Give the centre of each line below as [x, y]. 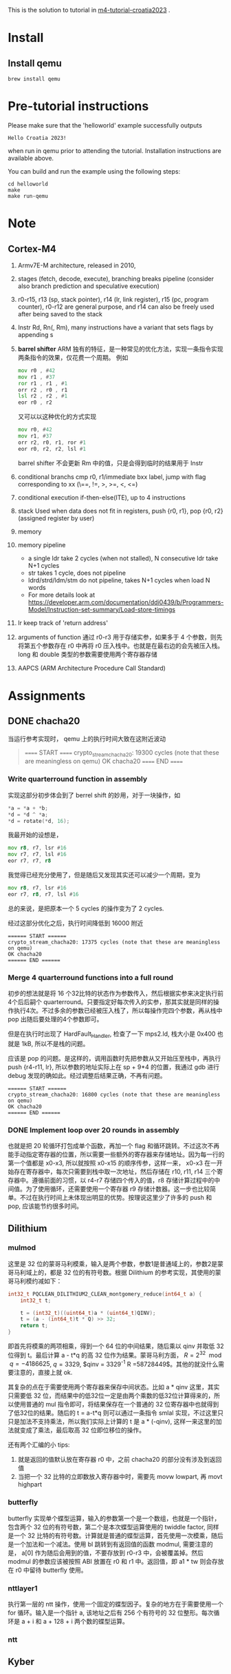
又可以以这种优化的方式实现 [57, 417]
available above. [31, 158]
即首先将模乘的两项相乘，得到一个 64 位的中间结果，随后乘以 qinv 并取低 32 [116, 1346]
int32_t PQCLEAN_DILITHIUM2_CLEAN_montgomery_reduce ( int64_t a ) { [105, 1294]
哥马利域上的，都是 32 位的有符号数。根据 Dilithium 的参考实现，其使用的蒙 [115, 1272]
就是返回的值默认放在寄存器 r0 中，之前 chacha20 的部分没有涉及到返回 [120, 1460]
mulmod [22, 1248]
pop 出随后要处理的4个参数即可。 [55, 1019]
